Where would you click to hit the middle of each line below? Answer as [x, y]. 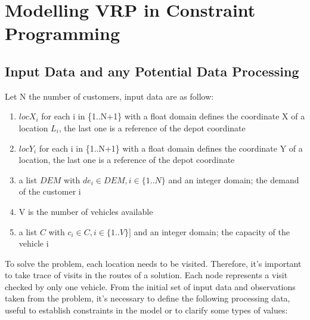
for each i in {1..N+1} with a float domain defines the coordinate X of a [173, 116]
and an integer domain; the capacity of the [212, 231]
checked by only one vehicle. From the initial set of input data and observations [150, 286]
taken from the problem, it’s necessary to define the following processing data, [148, 298]
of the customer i [50, 191]
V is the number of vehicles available [86, 211]
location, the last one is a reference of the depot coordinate [127, 160]
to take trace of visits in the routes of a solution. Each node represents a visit [146, 275]
